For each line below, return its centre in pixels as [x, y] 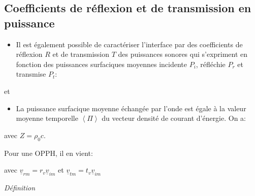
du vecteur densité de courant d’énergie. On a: [174, 118]
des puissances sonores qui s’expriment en [183, 54]
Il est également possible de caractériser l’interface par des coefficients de [129, 44]
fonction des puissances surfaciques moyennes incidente [101, 64]
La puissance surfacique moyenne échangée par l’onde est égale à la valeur [131, 108]
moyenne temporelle [47, 118]
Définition [20, 188]
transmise [31, 74]
